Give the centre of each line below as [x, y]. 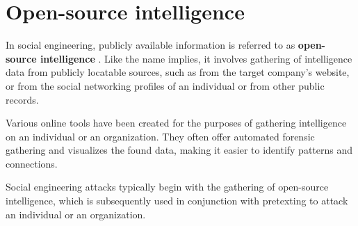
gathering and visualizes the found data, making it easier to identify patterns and [179, 150]
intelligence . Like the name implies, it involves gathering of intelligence [196, 58]
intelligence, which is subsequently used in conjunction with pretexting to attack [177, 201]
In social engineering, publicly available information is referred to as [150, 45]
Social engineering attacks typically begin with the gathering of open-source [167, 187]
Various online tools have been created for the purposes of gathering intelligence [176, 123]
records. [22, 99]
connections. [32, 163]
